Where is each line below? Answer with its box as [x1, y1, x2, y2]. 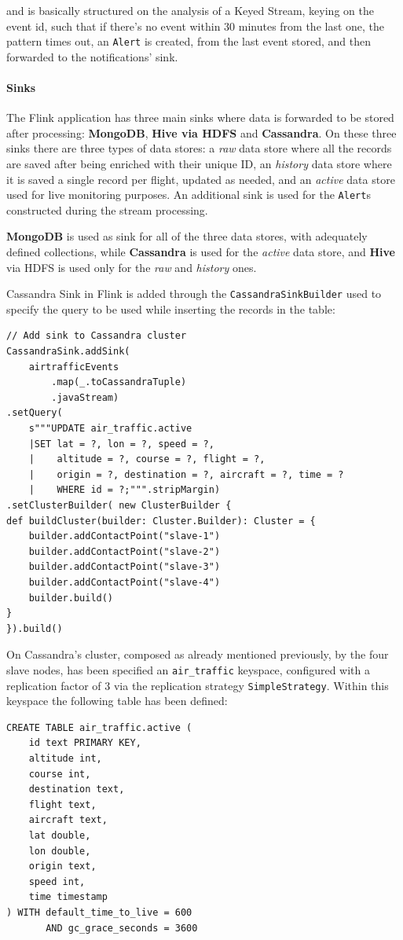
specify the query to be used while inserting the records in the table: [6, 300, 335, 317]
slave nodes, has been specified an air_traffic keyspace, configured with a [6, 661, 370, 677]
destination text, [28, 784, 125, 795]
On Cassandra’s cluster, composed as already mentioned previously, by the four [6, 646, 389, 663]
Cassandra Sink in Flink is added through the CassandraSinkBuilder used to [6, 285, 382, 302]
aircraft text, [28, 814, 108, 826]
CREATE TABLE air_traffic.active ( [6, 722, 192, 733]
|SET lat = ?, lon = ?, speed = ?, [28, 438, 214, 450]
